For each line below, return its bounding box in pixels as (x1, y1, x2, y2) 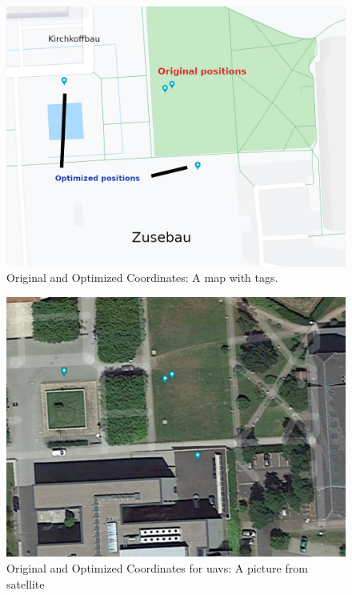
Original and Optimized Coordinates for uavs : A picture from (6, 560, 308, 577)
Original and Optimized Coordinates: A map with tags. (6, 269, 278, 286)
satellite (6, 575, 45, 592)
